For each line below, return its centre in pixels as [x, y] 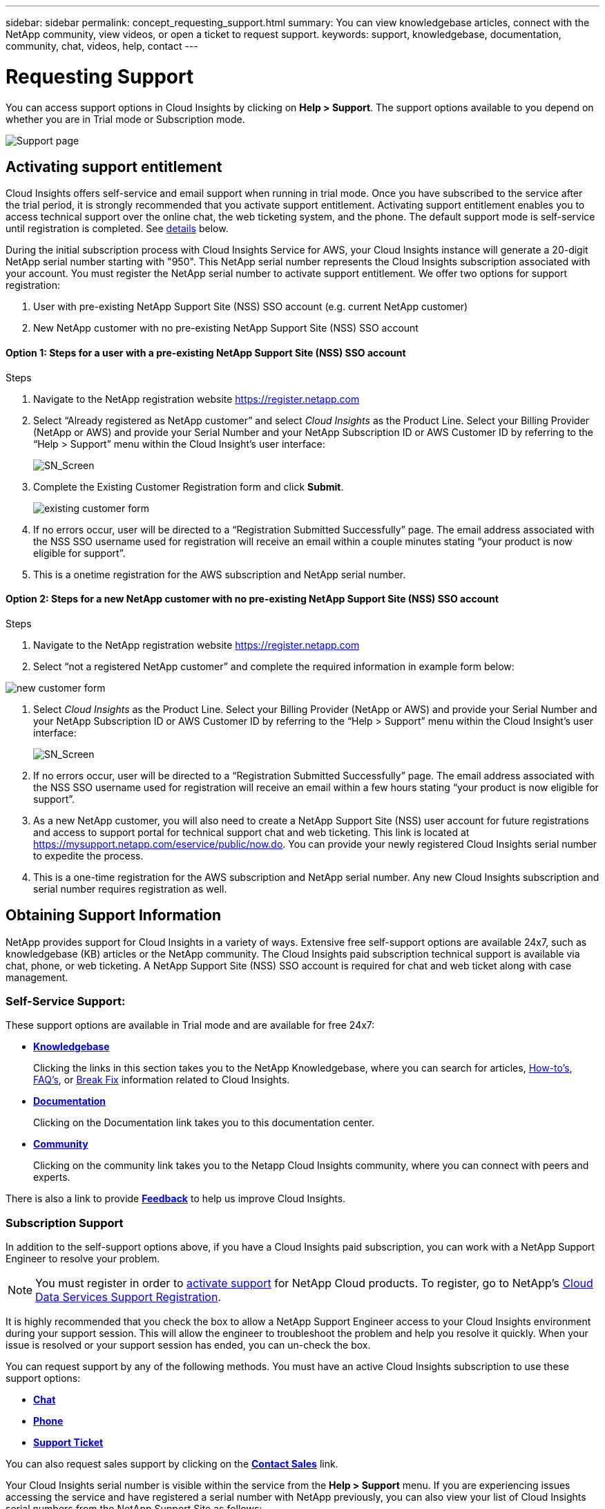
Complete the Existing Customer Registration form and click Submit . [189, 486]
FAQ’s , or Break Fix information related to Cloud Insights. [162, 1080]
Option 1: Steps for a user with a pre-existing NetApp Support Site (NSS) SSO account [206, 352]
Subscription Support [65, 1223]
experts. [52, 1177]
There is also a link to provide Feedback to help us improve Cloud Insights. [176, 1199]
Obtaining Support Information [114, 915]
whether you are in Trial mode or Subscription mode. [125, 119]
